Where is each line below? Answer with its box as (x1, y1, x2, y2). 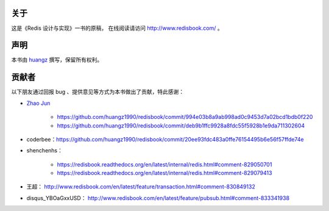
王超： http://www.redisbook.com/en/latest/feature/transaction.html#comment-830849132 (26, 183, 255, 190)
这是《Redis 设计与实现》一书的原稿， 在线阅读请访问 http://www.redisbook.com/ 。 (11, 24, 223, 32)
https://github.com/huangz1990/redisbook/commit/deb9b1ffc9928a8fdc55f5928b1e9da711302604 (57, 122, 305, 129)
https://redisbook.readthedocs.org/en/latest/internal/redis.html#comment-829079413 (57, 170, 272, 177)
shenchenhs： (26, 147, 63, 154)
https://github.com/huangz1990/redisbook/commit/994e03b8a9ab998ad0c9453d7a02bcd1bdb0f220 (57, 113, 313, 121)
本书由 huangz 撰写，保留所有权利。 (11, 56, 103, 63)
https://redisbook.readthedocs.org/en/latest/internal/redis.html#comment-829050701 (57, 160, 272, 168)
